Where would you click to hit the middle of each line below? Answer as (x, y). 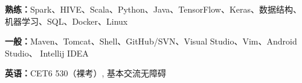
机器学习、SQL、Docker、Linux (66, 21)
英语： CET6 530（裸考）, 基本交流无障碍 (85, 73)
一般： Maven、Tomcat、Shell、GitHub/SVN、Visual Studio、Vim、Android (151, 41)
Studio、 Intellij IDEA (47, 53)
